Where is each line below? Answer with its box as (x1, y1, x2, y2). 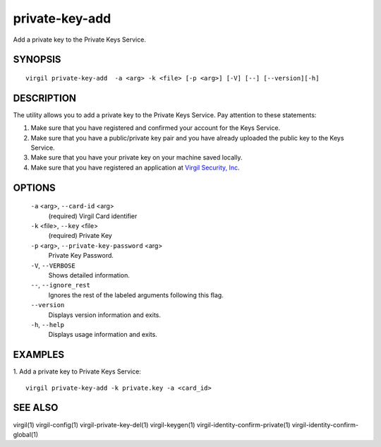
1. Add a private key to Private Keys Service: (13, 367, 141, 376)
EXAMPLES (13, 349, 65, 361)
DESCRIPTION (13, 92, 77, 104)
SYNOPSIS (13, 54, 61, 66)
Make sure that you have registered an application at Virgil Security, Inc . (30, 163, 240, 172)
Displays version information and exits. (48, 311, 162, 319)
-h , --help (30, 320, 65, 328)
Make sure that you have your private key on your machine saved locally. (30, 153, 243, 162)
